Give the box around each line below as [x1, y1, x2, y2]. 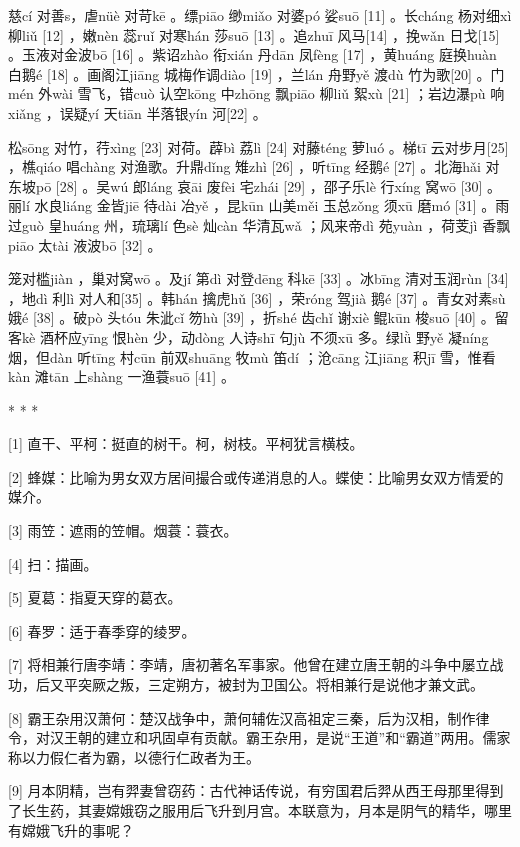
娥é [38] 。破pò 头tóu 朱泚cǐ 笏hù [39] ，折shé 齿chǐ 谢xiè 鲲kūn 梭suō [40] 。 [8, 307, 495, 328]
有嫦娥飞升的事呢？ [8, 819, 134, 840]
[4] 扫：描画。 [8, 553, 98, 574]
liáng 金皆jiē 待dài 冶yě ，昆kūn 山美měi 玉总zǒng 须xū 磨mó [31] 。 [62, 195, 496, 216]
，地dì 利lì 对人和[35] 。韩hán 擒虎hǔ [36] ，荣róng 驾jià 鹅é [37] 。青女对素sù [8, 287, 506, 308]
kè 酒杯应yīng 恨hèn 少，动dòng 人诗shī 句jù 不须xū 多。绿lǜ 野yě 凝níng [21, 326, 489, 347]
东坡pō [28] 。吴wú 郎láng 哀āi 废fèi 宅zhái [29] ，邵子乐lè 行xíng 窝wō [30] [8, 175, 483, 196]
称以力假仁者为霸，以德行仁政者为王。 [8, 746, 260, 767]
